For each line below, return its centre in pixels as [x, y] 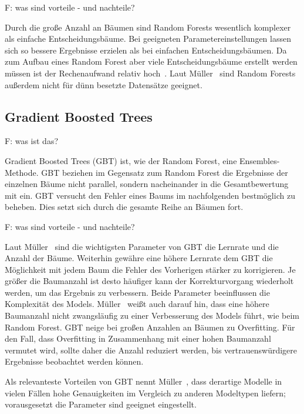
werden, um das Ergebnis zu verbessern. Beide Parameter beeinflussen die [137, 292]
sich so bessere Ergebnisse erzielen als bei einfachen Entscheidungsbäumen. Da [146, 50]
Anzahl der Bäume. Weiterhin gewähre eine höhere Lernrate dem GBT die [139, 258]
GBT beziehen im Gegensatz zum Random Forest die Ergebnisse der [165, 172]
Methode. [22, 172]
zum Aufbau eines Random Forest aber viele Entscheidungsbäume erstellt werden [151, 61]
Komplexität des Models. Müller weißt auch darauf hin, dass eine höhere [137, 304]
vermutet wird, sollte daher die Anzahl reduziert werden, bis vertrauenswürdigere [151, 350]
